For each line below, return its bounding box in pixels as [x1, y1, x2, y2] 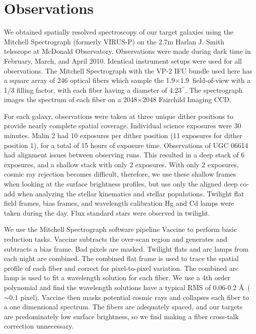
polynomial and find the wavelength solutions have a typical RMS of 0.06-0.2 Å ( [4, 282, 250, 292]
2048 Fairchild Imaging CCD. [143, 94, 231, 105]
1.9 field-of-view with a [180, 75, 251, 85]
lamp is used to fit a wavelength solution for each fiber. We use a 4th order [4, 272, 230, 283]
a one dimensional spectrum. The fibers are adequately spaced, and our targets [4, 301, 243, 312]
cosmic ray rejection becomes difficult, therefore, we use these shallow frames [4, 169, 236, 179]
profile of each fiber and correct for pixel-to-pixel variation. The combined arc [4, 262, 239, 273]
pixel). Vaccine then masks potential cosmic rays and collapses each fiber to [20, 292, 249, 302]
